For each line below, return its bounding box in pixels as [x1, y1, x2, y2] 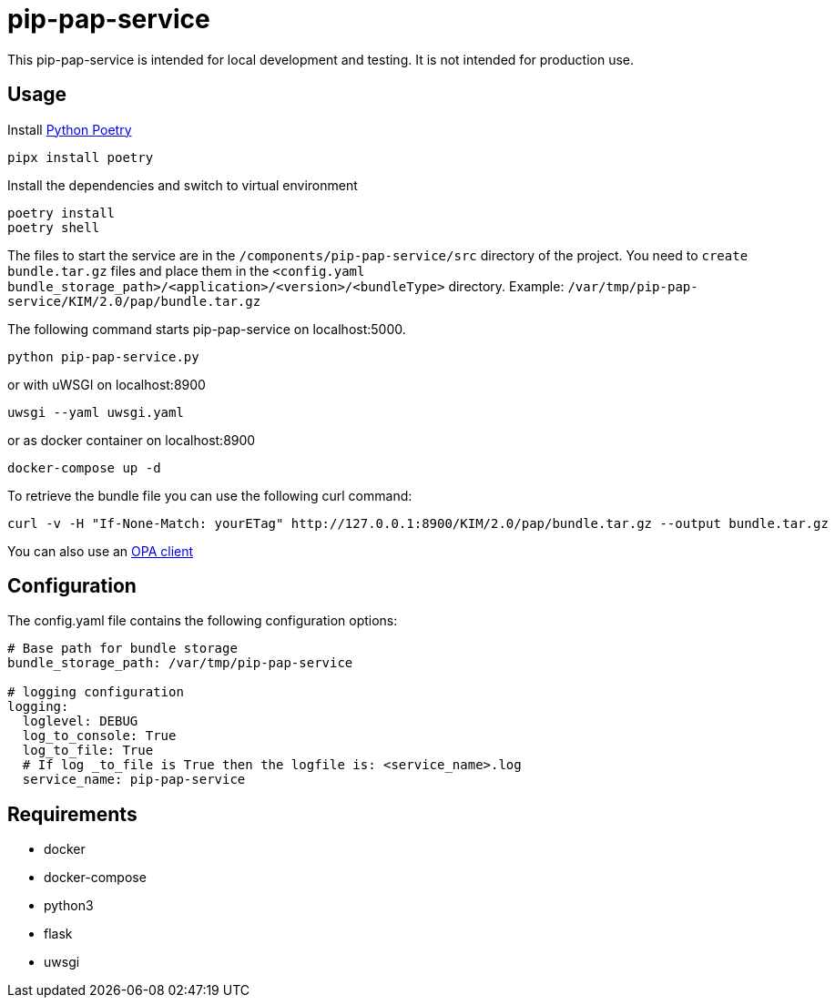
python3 [44, 898, 94, 914]
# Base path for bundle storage [7, 641, 238, 656]
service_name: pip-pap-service [22, 772, 246, 787]
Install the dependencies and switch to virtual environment [7, 177, 358, 193]
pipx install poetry [7, 149, 154, 165]
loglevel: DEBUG [22, 714, 138, 729]
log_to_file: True [22, 743, 154, 758]
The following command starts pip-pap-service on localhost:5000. [7, 320, 406, 337]
